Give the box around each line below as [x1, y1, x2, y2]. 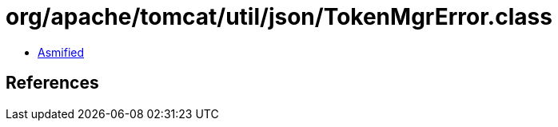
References [6, 73, 99, 93]
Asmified [38, 45, 85, 59]
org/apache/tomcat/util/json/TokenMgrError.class [6, 3, 552, 30]
